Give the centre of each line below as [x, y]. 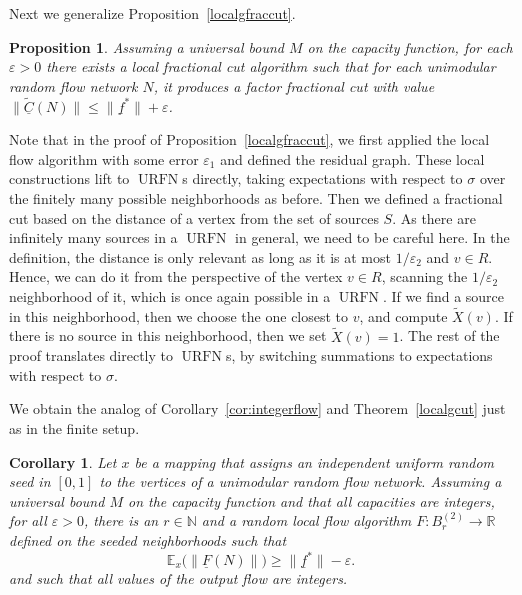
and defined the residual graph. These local [352, 158]
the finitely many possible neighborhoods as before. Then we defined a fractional [256, 197]
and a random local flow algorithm [306, 520]
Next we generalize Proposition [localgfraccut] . [152, 13]
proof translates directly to [91, 355]
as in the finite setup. [74, 427]
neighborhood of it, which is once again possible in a [170, 295]
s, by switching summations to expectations [359, 355]
